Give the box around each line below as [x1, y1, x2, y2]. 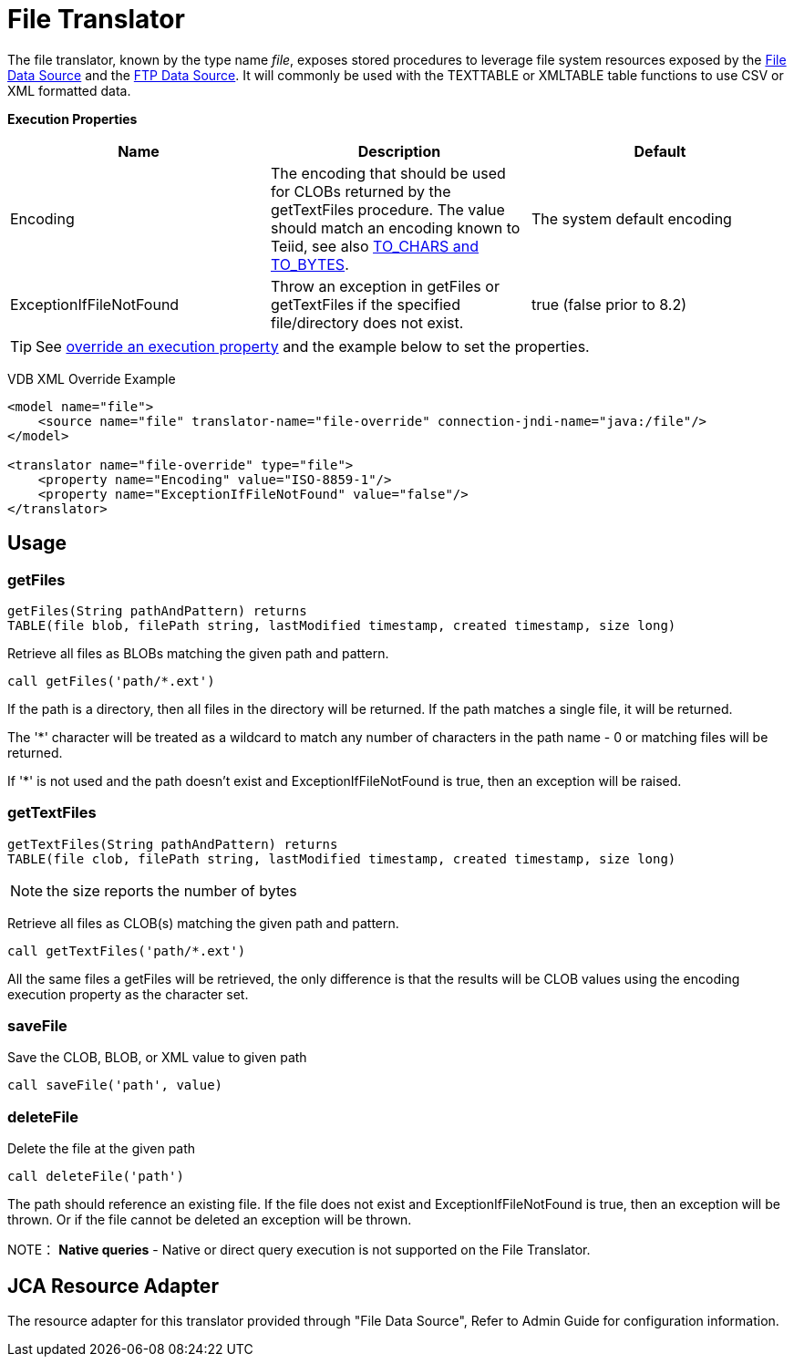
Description [357, 141, 441, 160]
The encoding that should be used [270, 163, 506, 182]
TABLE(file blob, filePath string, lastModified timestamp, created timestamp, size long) [7, 617, 676, 633]
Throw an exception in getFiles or [270, 276, 500, 295]
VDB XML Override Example [7, 370, 176, 387]
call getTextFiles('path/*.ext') [7, 943, 246, 958]
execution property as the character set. [7, 986, 249, 1002]
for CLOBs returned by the [270, 181, 451, 201]
